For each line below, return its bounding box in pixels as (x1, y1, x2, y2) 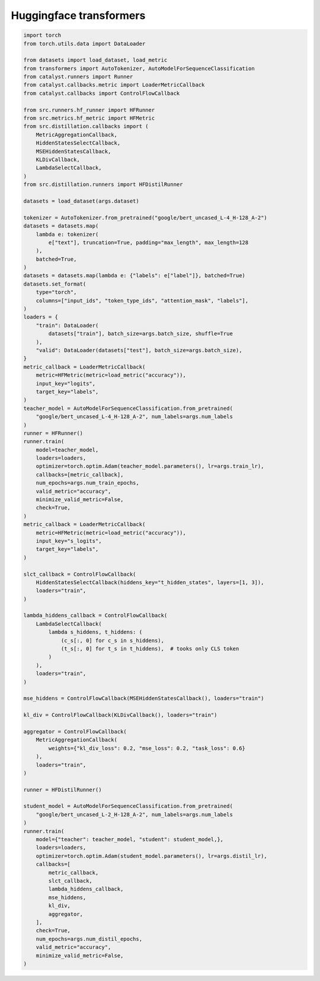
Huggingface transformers (11, 9, 146, 22)
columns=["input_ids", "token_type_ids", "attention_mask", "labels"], (36, 297, 249, 304)
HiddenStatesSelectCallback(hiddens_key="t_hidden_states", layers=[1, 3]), (36, 579, 264, 586)
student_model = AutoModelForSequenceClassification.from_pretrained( (23, 803, 233, 810)
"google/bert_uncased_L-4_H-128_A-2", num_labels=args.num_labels (36, 413, 233, 420)
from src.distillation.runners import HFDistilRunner (23, 181, 183, 188)
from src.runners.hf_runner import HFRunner (23, 107, 155, 113)
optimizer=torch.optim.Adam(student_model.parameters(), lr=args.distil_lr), (36, 852, 268, 859)
